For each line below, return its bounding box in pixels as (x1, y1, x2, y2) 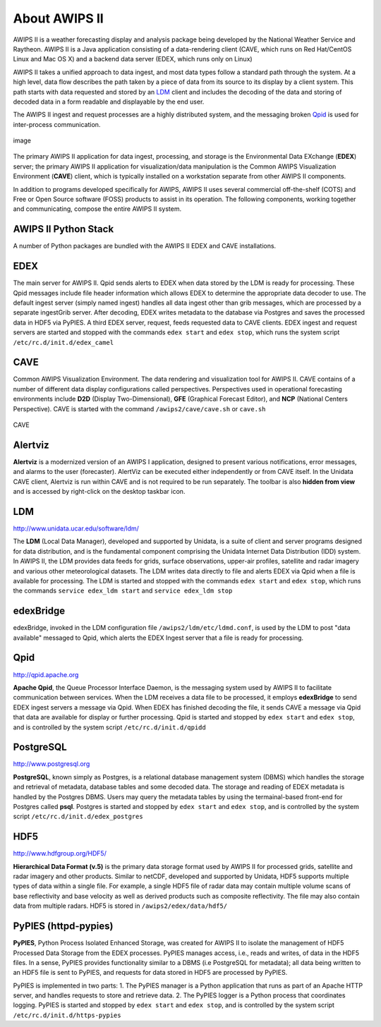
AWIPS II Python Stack (13, 223, 114, 236)
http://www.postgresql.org (13, 760, 90, 768)
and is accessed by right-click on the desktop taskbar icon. (13, 487, 186, 496)
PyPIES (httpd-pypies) (13, 920, 114, 932)
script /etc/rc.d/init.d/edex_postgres (13, 812, 144, 821)
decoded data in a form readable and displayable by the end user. (13, 97, 205, 106)
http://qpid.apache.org (13, 670, 79, 679)
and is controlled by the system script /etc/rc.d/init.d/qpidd (13, 723, 206, 731)
